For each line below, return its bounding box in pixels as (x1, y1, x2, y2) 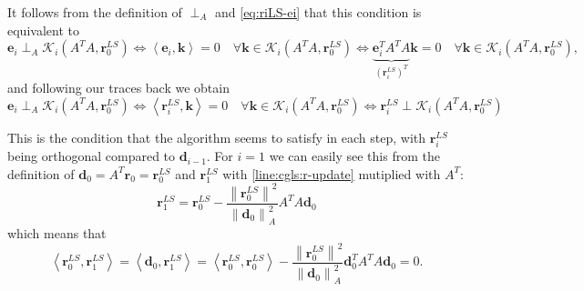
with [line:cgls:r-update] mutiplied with (222, 164, 441, 183)
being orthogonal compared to (7, 146, 176, 166)
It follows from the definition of (7, 3, 182, 21)
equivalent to (7, 20, 79, 39)
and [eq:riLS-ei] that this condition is (214, 3, 422, 21)
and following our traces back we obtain (7, 78, 230, 97)
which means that (7, 223, 107, 242)
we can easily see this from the (269, 146, 440, 166)
